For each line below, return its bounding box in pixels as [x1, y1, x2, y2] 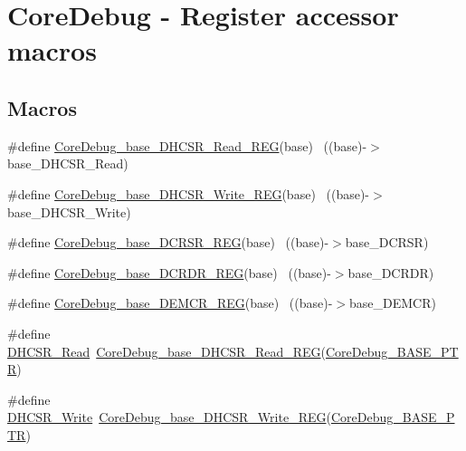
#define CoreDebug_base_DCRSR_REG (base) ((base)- [7, 233, 329, 252]
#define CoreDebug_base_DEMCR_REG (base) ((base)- [7, 293, 333, 312]
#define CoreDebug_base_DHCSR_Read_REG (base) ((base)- [7, 136, 367, 155]
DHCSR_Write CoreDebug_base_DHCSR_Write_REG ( [7, 408, 331, 427]
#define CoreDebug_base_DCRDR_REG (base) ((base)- [7, 263, 331, 282]
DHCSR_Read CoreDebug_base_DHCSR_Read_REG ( [7, 341, 326, 360]
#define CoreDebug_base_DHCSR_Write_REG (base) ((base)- [7, 184, 370, 203]
